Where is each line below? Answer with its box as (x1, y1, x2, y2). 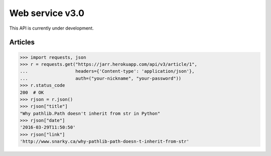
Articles (9, 38, 35, 47)
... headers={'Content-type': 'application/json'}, (20, 68, 195, 74)
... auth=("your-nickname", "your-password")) (20, 75, 182, 81)
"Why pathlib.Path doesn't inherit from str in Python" (20, 110, 161, 116)
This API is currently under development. (9, 25, 94, 31)
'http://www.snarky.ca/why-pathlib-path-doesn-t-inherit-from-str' (20, 138, 190, 144)
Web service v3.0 (9, 8, 85, 19)
